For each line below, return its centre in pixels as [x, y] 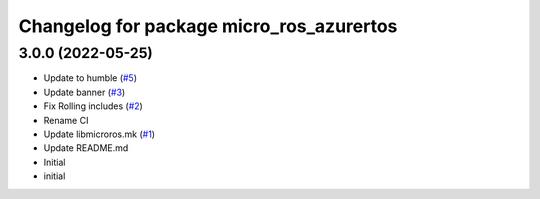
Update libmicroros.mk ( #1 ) [99, 134]
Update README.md [86, 148]
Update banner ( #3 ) [84, 92]
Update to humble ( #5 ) [90, 78]
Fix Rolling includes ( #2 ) [93, 106]
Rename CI [66, 120]
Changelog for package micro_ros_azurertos [208, 26]
